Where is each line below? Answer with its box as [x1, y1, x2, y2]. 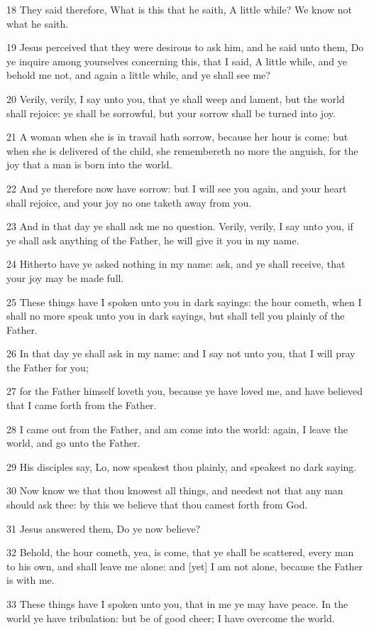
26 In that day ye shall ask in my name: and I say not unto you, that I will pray [6, 346, 356, 361]
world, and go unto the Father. [6, 435, 141, 450]
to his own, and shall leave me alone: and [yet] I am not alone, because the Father [6, 558, 363, 573]
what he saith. [6, 16, 69, 31]
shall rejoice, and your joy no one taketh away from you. [6, 195, 252, 210]
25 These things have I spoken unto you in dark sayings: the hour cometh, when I [6, 294, 362, 309]
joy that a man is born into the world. [6, 157, 172, 172]
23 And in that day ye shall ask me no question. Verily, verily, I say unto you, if [6, 219, 353, 234]
